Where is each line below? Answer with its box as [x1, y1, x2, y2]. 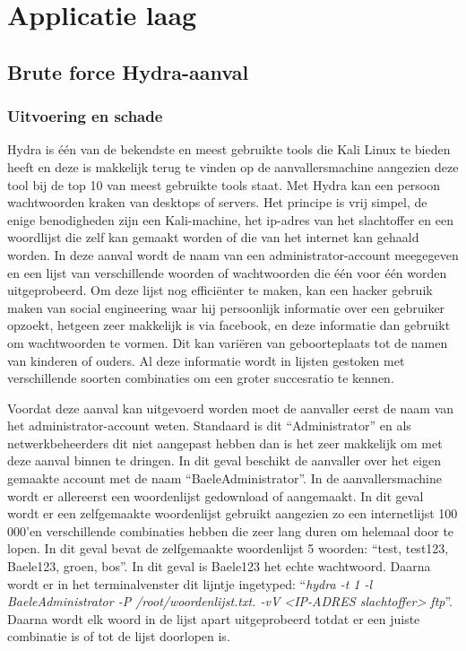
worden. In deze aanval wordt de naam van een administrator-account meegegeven [7, 245, 459, 264]
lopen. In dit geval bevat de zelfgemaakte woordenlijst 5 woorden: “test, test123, [7, 539, 449, 558]
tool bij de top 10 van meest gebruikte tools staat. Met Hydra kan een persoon [7, 175, 441, 194]
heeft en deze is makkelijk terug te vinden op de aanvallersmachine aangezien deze [7, 157, 459, 176]
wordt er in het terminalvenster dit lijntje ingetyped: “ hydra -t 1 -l [7, 574, 373, 593]
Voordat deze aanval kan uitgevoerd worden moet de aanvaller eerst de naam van [7, 398, 454, 417]
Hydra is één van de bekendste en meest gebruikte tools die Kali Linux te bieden [7, 140, 451, 159]
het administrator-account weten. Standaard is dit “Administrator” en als [7, 416, 411, 435]
